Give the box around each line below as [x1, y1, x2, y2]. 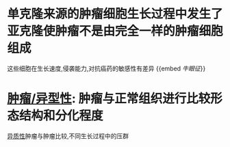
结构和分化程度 [19, 108, 104, 124]
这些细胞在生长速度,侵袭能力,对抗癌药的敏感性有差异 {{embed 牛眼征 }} [7, 64, 206, 72]
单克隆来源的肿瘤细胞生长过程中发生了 [7, 6, 224, 22]
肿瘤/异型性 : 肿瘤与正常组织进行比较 [7, 91, 211, 107]
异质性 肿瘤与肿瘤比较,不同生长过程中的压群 [7, 131, 129, 140]
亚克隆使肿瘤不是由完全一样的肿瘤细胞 [7, 23, 224, 39]
